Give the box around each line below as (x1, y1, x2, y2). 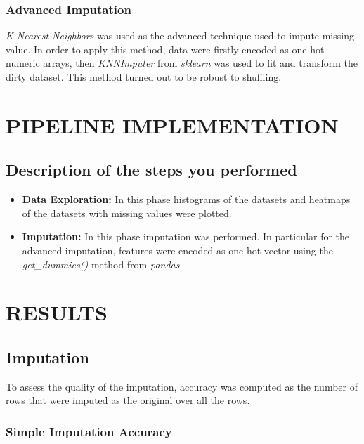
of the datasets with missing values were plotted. (22, 205, 232, 220)
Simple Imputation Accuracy (6, 422, 172, 440)
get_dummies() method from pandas (22, 256, 180, 271)
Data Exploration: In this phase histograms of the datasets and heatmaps (22, 192, 351, 207)
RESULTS (6, 298, 108, 327)
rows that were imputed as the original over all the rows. (6, 393, 250, 407)
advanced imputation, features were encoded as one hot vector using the (22, 242, 333, 257)
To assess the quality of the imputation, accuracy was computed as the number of (6, 379, 358, 393)
